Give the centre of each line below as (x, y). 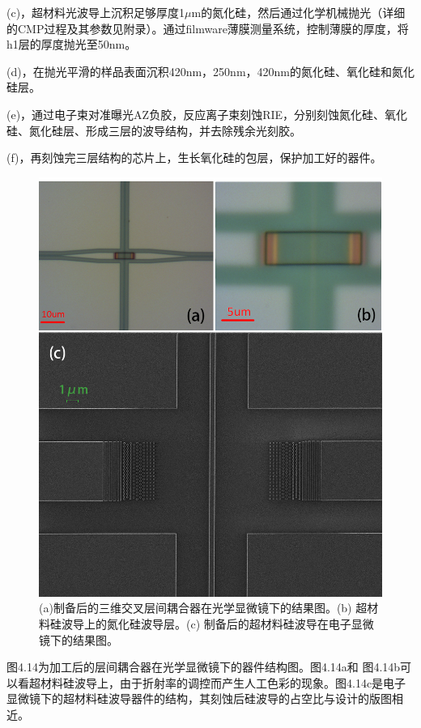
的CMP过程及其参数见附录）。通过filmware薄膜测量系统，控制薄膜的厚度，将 (208, 28)
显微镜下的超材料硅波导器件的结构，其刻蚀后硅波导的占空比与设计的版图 (199, 698)
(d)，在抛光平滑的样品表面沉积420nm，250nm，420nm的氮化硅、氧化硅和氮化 (211, 71)
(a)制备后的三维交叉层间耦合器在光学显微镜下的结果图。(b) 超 (203, 608)
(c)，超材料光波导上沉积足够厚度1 (96, 12)
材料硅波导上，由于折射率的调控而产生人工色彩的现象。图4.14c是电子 (223, 682)
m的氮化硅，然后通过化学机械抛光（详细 (298, 12)
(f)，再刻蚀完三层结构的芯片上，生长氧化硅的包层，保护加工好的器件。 (194, 158)
